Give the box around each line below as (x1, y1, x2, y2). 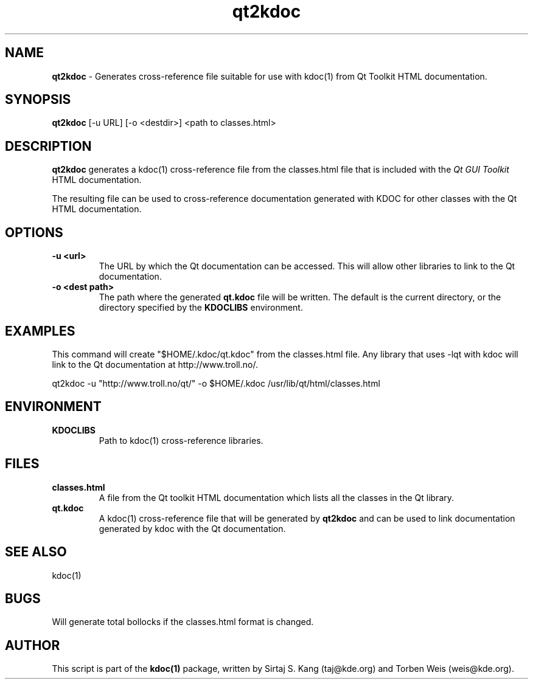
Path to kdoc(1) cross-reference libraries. (99, 435, 263, 446)
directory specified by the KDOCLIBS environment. (99, 302, 303, 313)
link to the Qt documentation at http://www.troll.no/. (52, 359, 258, 370)
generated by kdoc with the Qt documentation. (99, 523, 286, 534)
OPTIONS (5, 224, 63, 240)
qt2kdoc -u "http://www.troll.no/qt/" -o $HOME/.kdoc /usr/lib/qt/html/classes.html (52, 378, 380, 389)
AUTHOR (5, 637, 60, 653)
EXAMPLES (5, 323, 75, 339)
